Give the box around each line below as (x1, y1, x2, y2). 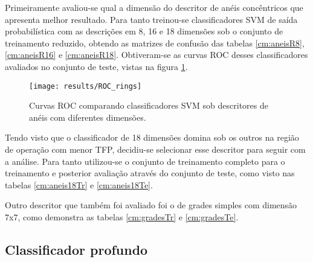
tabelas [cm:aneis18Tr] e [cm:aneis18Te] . (5, 178, 153, 191)
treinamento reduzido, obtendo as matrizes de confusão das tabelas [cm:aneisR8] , (5, 36, 305, 49)
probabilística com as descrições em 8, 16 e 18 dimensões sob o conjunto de (5, 25, 283, 37)
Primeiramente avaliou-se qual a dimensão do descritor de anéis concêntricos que (5, 1, 303, 13)
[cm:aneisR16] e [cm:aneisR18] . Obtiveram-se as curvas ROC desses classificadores (5, 48, 308, 61)
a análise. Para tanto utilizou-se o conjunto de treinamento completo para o (5, 155, 285, 167)
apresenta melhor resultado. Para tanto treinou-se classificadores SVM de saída (5, 13, 298, 25)
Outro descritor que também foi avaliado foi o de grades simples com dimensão (5, 199, 297, 211)
